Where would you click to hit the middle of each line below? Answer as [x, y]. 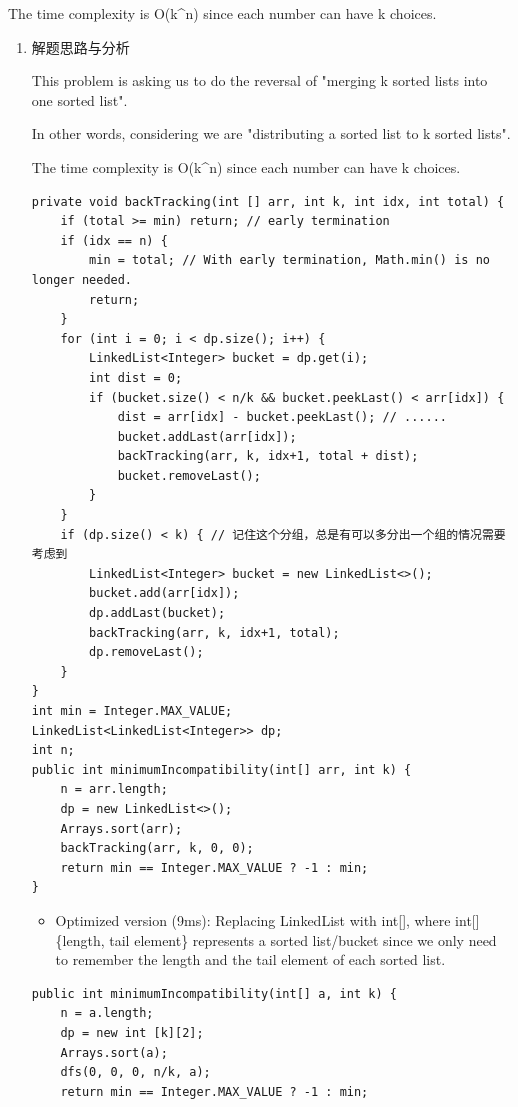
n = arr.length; [114, 789]
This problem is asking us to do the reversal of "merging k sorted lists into [259, 80]
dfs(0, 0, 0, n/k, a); [135, 1072]
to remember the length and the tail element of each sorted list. [250, 959]
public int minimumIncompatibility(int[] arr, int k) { [221, 769]
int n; [53, 750]
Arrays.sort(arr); [121, 828]
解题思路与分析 [80, 46]
